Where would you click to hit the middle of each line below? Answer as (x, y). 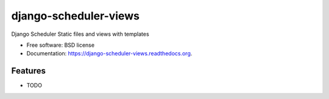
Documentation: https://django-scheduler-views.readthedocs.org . (109, 53)
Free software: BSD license (60, 45)
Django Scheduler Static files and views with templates (80, 34)
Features (28, 71)
